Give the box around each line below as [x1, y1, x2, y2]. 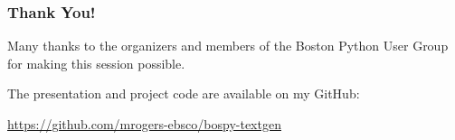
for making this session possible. [7, 53, 185, 72]
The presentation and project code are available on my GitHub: [7, 84, 360, 103]
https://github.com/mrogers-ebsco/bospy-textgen [7, 115, 281, 133]
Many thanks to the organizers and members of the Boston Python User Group [7, 36, 449, 55]
